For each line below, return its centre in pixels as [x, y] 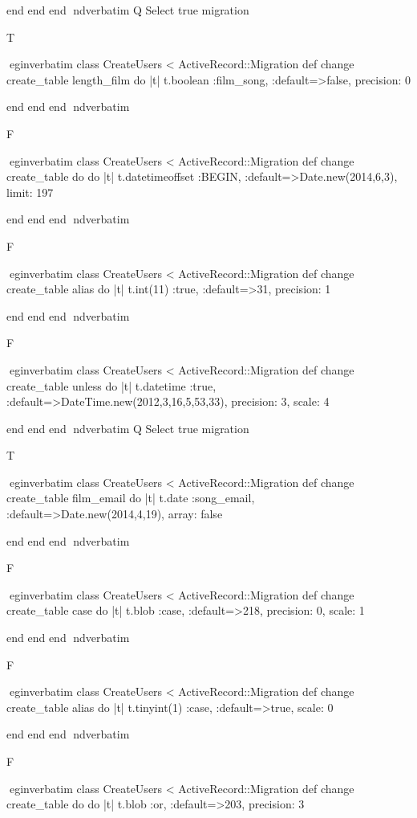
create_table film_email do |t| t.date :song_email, [131, 498]
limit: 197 [30, 192]
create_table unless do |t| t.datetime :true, [111, 385]
